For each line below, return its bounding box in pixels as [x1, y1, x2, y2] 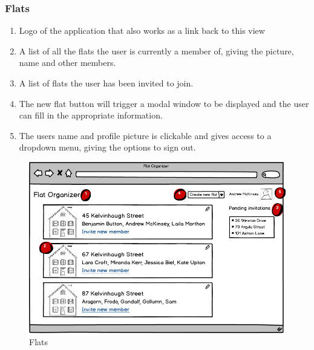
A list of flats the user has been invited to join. [19, 77, 194, 89]
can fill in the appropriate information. [19, 109, 163, 122]
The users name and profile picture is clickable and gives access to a [19, 129, 272, 141]
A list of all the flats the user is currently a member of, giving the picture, [19, 44, 294, 57]
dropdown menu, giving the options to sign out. [19, 141, 196, 154]
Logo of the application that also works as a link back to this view [19, 24, 265, 37]
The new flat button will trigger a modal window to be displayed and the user [19, 97, 309, 109]
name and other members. [19, 56, 116, 69]
